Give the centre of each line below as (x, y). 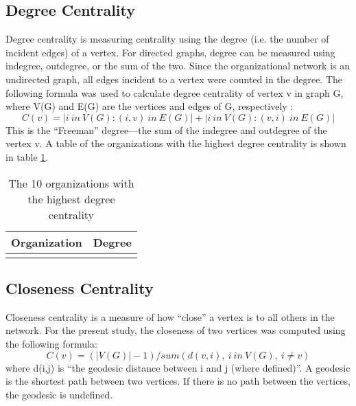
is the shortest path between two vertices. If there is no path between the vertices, (178, 381)
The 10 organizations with (71, 183)
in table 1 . (27, 156)
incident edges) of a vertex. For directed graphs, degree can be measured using (170, 52)
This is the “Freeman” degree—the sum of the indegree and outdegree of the (166, 129)
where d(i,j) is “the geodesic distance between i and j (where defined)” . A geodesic (178, 367)
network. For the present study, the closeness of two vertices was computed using (176, 330)
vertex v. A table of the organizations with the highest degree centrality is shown (176, 143)
